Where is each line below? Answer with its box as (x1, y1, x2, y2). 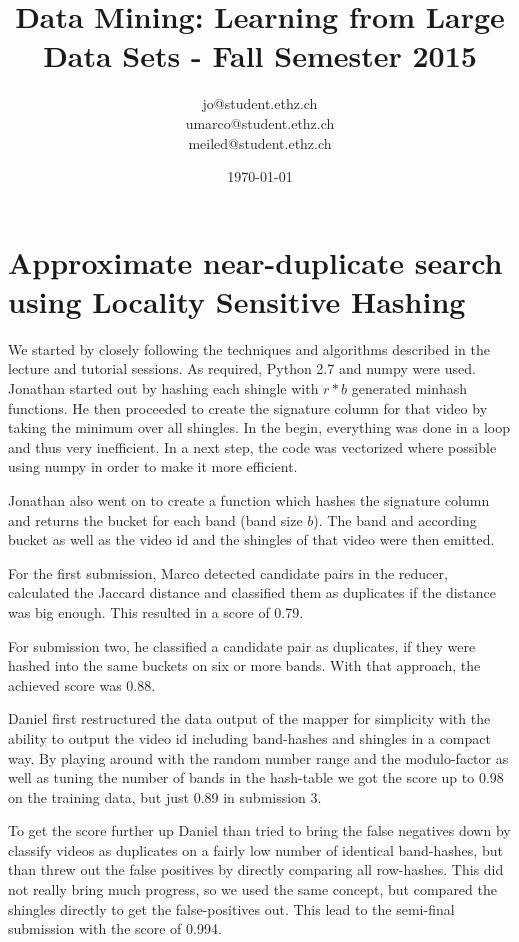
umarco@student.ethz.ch (185, 112, 335, 133)
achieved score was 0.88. (8, 674, 156, 695)
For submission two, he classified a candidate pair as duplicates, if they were (8, 635, 476, 656)
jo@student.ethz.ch (202, 93, 318, 114)
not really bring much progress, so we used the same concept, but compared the (8, 879, 497, 900)
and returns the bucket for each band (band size (8, 509, 303, 530)
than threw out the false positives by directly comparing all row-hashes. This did (8, 859, 504, 880)
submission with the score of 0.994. (8, 918, 222, 939)
